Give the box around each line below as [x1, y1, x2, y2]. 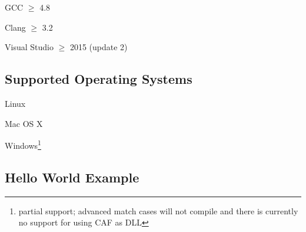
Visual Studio [5, 41, 54, 53]
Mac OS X [5, 117, 43, 129]
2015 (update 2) [69, 41, 128, 53]
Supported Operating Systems [5, 70, 192, 88]
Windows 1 [5, 138, 41, 151]
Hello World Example [5, 168, 139, 186]
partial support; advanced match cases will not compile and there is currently [18, 204, 298, 217]
